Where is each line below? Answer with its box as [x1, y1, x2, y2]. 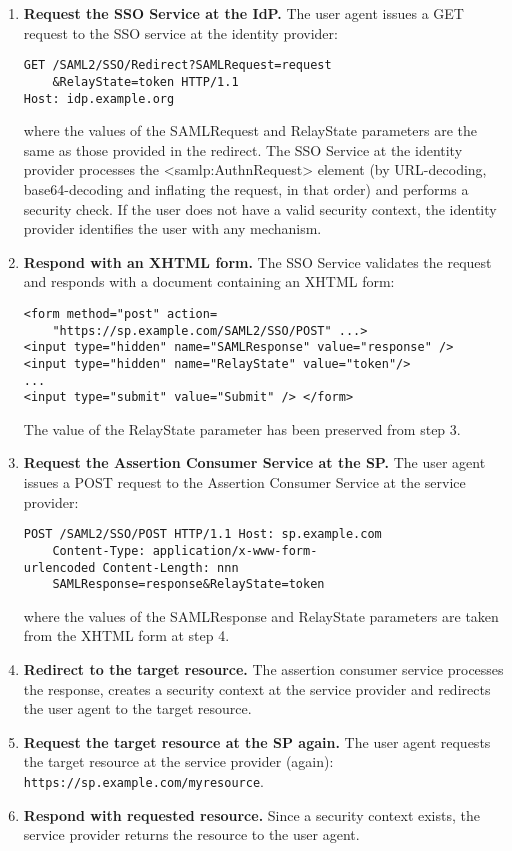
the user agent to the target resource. [23, 698, 252, 719]
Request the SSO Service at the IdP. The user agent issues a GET [23, 3, 464, 23]
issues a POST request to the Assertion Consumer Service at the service [23, 472, 466, 493]
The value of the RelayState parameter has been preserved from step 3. [23, 418, 461, 439]
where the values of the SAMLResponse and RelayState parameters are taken [23, 605, 499, 626]
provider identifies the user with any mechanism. [23, 218, 322, 239]
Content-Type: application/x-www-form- [52, 543, 318, 558]
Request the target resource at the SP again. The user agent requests [23, 731, 491, 752]
